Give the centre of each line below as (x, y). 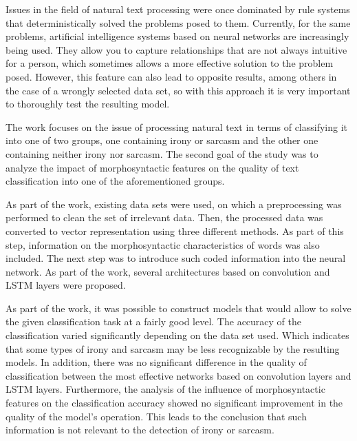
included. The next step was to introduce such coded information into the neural (176, 258)
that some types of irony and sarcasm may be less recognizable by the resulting (173, 348)
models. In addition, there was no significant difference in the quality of (156, 362)
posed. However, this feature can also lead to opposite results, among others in (171, 76)
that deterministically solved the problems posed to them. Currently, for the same (178, 22)
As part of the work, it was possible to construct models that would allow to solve (178, 308)
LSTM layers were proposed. (66, 285)
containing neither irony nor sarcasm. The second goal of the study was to (162, 153)
